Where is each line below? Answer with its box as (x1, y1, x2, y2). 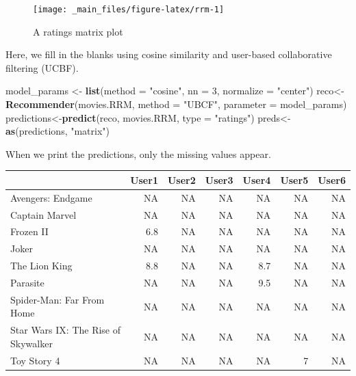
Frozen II (10, 224, 49, 239)
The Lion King (10, 258, 73, 273)
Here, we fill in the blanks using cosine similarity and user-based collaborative (5, 47, 332, 62)
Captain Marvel (10, 207, 77, 221)
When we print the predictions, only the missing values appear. (5, 146, 271, 161)
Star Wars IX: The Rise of (10, 323, 121, 337)
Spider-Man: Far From (10, 292, 105, 306)
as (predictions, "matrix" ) (5, 124, 110, 138)
